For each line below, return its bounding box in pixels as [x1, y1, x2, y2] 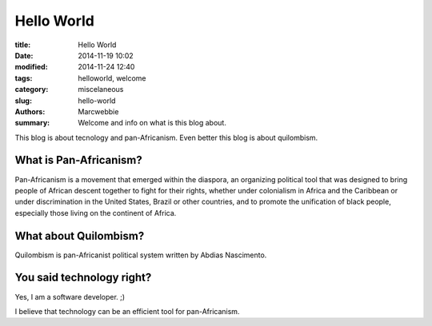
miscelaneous [78, 85, 124, 94]
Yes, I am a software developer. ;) [14, 292, 126, 301]
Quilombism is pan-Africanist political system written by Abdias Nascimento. [14, 250, 267, 260]
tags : [14, 73, 33, 83]
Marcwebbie [78, 106, 119, 116]
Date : [14, 50, 34, 60]
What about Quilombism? [14, 229, 145, 243]
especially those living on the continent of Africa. [14, 208, 177, 217]
